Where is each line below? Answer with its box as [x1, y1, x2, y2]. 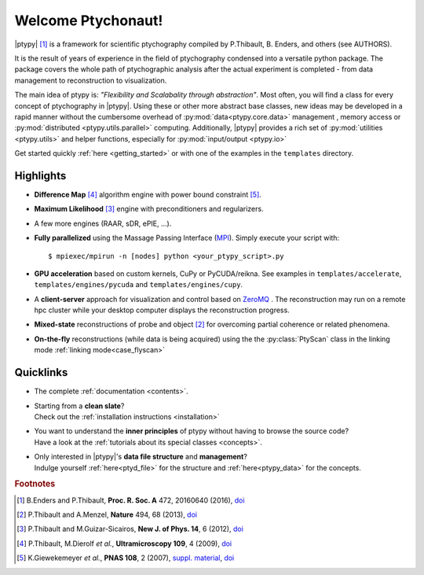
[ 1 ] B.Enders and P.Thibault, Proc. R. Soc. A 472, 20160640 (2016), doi [16, 496, 245, 505]
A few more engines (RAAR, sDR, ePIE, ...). [34, 219, 172, 228]
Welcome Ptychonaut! [14, 12, 163, 29]
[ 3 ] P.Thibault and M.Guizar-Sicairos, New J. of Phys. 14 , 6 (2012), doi [16, 524, 243, 534]
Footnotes [14, 478, 56, 489]
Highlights [14, 169, 67, 182]
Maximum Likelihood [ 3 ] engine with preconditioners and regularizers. [34, 205, 264, 214]
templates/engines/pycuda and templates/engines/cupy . [34, 280, 243, 289]
